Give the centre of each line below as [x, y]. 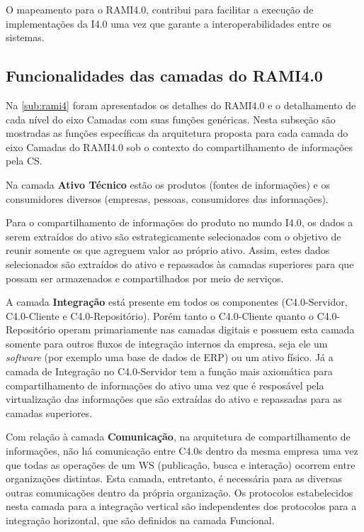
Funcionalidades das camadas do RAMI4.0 [164, 76]
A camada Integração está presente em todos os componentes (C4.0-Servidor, [177, 302]
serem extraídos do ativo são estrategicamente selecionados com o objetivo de [174, 236]
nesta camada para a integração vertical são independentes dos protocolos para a [181, 506]
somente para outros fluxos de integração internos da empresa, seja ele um [167, 343]
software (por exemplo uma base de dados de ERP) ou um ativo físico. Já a [170, 357]
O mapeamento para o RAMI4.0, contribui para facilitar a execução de [160, 9]
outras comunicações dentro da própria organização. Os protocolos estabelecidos [180, 492]
